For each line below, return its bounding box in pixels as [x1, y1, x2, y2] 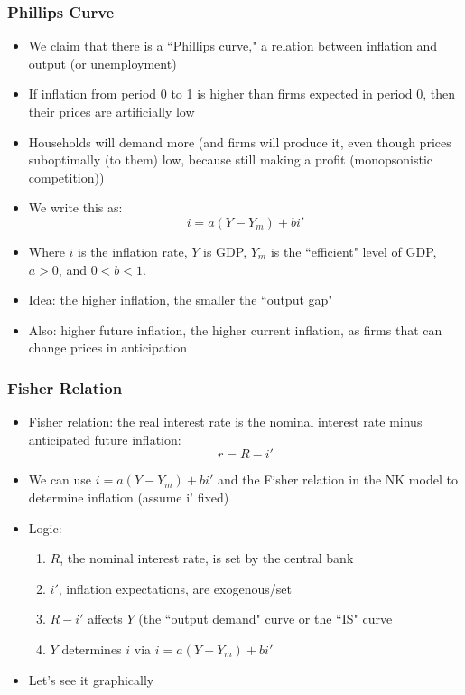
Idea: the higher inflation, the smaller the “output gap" [28, 290, 333, 309]
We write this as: [28, 198, 123, 217]
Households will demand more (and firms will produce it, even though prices [28, 132, 451, 151]
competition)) [28, 167, 105, 186]
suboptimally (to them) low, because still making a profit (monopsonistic [28, 150, 433, 169]
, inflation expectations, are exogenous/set [58, 578, 292, 597]
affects [88, 609, 123, 628]
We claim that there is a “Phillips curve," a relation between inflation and [28, 36, 437, 55]
